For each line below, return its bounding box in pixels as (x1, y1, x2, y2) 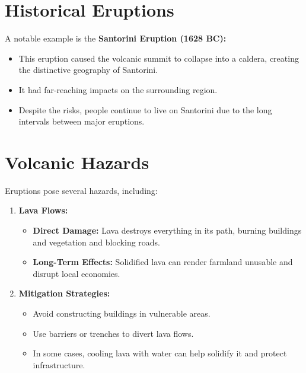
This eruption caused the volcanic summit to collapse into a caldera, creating (18, 52, 299, 64)
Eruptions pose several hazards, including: (5, 184, 158, 196)
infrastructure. (33, 358, 85, 371)
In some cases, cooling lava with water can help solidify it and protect (33, 347, 287, 359)
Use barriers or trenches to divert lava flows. (33, 327, 194, 339)
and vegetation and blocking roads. (33, 235, 161, 248)
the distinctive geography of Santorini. (18, 63, 158, 76)
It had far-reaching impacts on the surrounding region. (18, 83, 218, 95)
